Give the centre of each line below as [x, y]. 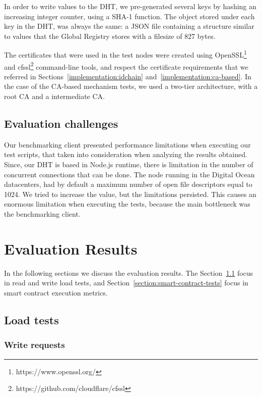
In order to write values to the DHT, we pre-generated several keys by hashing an [130, 6]
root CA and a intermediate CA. [54, 96]
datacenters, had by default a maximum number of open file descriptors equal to [128, 184]
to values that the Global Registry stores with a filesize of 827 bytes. [110, 36]
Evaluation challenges [61, 123]
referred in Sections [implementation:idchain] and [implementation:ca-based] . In [128, 76]
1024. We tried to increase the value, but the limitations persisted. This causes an [130, 194]
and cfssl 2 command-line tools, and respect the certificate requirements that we [126, 66]
